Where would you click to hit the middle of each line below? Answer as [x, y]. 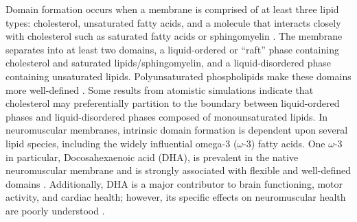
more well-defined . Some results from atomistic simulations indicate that [160, 89]
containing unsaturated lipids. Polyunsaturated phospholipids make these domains [178, 76]
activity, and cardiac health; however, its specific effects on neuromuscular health [176, 197]
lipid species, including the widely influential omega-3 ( [122, 143]
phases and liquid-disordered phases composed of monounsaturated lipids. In [166, 116]
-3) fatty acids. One [284, 143]
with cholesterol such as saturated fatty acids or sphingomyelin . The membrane [174, 36]
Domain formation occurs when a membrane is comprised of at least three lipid [172, 9]
